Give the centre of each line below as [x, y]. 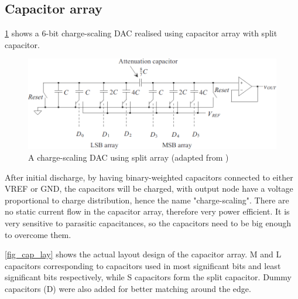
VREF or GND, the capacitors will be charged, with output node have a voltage [149, 188]
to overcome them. [38, 234]
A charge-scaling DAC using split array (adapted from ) [129, 157]
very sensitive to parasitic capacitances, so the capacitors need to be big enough [148, 222]
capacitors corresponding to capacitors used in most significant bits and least [143, 265]
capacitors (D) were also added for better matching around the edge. [128, 288]
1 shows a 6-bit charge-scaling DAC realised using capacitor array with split [141, 33]
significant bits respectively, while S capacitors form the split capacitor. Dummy [148, 277]
